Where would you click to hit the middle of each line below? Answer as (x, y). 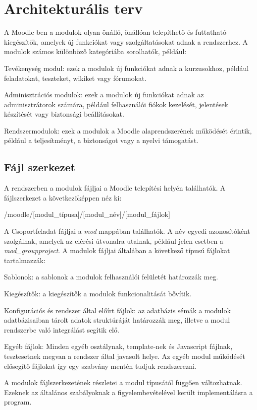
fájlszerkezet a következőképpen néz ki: (63, 197)
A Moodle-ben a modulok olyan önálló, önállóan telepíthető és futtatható (115, 32)
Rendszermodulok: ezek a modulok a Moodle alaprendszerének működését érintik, (128, 130)
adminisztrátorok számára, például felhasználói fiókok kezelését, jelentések (116, 104)
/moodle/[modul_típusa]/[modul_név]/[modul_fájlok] (87, 214)
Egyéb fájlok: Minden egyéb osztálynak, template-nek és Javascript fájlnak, (118, 346)
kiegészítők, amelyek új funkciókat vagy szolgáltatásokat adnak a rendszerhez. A (126, 41)
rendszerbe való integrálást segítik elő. (62, 329)
